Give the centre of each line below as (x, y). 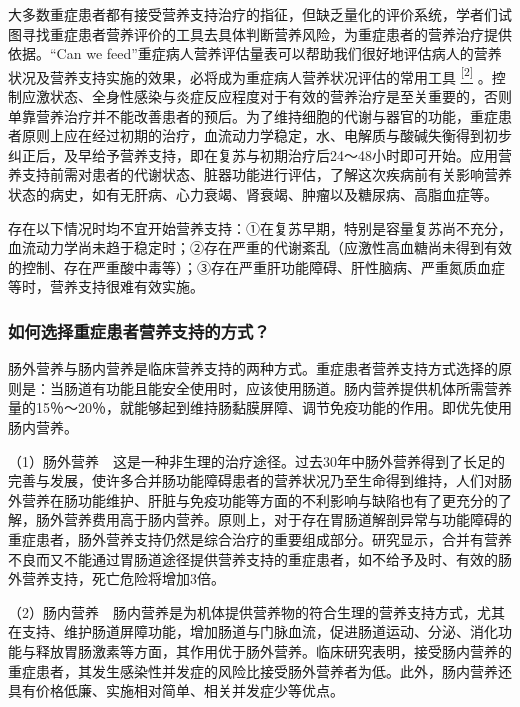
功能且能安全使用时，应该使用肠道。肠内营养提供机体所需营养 (308, 387)
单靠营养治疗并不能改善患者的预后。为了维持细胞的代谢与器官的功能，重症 (253, 115)
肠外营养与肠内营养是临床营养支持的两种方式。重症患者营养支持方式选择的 (253, 368)
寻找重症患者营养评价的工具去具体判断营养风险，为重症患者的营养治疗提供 (266, 33)
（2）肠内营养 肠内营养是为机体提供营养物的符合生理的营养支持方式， (242, 611)
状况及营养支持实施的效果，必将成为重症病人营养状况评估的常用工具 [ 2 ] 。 (250, 75)
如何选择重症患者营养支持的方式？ (139, 330)
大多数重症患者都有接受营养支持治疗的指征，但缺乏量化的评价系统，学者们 (253, 14)
